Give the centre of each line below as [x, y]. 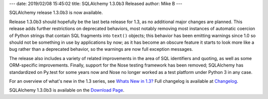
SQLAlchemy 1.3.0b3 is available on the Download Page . [67, 90]
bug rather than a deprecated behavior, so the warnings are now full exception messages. [101, 49]
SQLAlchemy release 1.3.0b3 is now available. [56, 13]
